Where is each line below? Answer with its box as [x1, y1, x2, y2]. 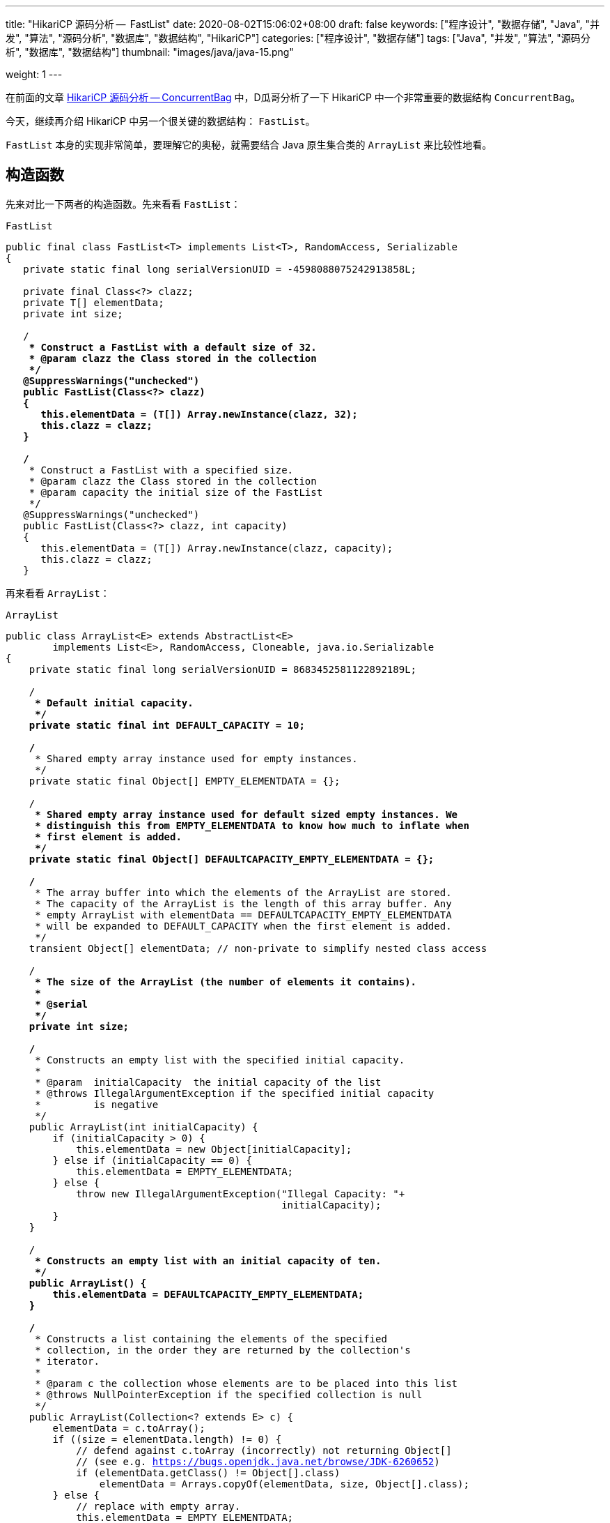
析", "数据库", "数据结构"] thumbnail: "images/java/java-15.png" [6, 46, 294, 58]
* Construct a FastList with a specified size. [29, 464, 294, 476]
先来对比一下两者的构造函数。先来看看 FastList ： [6, 197, 241, 210]
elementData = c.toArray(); [52, 1422, 205, 1434]
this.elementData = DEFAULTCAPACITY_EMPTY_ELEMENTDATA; [52, 1288, 364, 1300]
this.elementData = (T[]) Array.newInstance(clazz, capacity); [40, 542, 393, 554]
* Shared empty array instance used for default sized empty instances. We [35, 808, 458, 820]
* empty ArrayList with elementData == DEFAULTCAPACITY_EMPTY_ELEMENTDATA [35, 909, 452, 920]
